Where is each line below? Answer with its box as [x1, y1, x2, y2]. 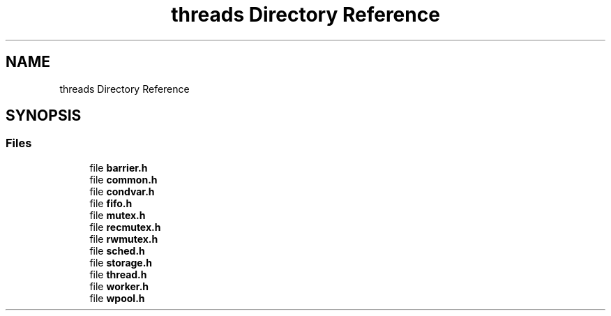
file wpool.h [89, 292, 145, 304]
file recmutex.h [89, 220, 161, 233]
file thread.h [89, 268, 147, 280]
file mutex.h [89, 209, 146, 221]
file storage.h [89, 256, 153, 269]
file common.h [89, 173, 158, 186]
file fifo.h [89, 197, 133, 209]
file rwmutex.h [89, 232, 158, 245]
